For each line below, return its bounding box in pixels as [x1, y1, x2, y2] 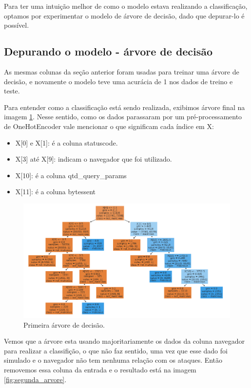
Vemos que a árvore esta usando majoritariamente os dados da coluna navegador [4, 336, 245, 346]
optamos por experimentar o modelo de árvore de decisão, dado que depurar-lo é [4, 10, 245, 20]
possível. [4, 20, 29, 30]
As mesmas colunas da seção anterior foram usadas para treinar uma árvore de [4, 66, 239, 76]
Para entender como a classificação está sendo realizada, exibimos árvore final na [4, 102, 245, 112]
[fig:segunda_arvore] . [4, 374, 67, 384]
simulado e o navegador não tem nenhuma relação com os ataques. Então [4, 355, 223, 365]
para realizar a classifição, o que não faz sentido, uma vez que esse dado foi [4, 345, 228, 355]
